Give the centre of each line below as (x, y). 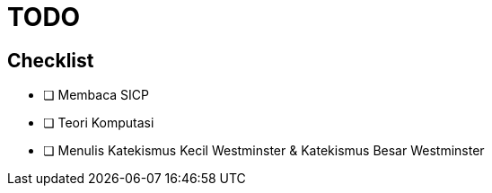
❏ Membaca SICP (96, 95)
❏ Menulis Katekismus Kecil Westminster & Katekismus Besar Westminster (264, 151)
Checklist (51, 60)
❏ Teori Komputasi (99, 123)
